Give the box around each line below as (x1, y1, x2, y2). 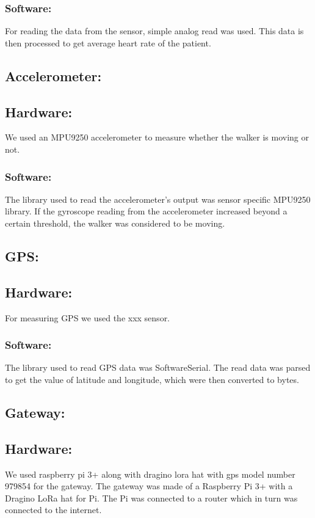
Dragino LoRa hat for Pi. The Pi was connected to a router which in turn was (5, 491, 298, 504)
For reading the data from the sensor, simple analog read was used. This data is (5, 24, 304, 37)
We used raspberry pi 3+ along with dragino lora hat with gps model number (5, 467, 295, 480)
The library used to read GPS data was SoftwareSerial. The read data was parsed (5, 361, 311, 374)
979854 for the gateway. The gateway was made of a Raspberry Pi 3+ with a (5, 480, 293, 492)
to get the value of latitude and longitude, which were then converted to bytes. (5, 373, 299, 385)
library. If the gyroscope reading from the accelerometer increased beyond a (5, 205, 288, 217)
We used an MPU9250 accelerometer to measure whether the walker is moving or (5, 131, 309, 144)
